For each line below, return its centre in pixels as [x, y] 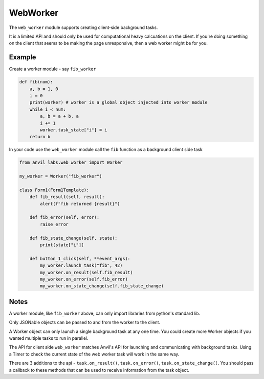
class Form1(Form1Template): [54, 190]
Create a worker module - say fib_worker [53, 69]
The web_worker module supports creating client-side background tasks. [84, 27]
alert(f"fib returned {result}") [80, 204]
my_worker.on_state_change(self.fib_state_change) [102, 286]
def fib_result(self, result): [67, 197]
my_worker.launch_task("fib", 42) [81, 265]
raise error [54, 224]
